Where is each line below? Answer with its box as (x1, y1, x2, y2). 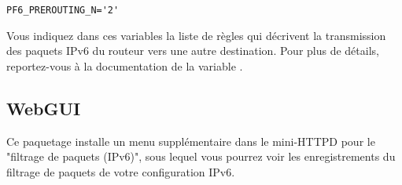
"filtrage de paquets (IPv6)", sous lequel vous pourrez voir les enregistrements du (6, 148, 396, 165)
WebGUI (6, 96, 81, 120)
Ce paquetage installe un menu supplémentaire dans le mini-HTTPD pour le (6, 132, 375, 149)
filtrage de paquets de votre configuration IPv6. (6, 163, 235, 180)
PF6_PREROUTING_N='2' (6, 5, 120, 16)
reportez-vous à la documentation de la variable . (6, 57, 243, 74)
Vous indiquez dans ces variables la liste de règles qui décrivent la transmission (6, 27, 386, 43)
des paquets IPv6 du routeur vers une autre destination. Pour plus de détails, (6, 42, 379, 59)
